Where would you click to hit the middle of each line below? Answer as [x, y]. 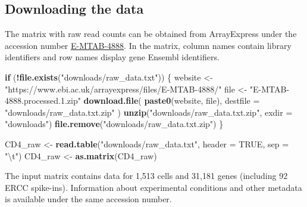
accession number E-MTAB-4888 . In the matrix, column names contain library [148, 45]
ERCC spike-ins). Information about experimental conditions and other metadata [153, 187]
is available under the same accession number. [88, 199]
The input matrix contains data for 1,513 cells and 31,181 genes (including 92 [146, 176]
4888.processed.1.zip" [43, 101]
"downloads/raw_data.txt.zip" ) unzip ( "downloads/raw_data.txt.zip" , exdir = [149, 112]
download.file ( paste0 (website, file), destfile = [172, 101]
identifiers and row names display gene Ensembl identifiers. [112, 57]
